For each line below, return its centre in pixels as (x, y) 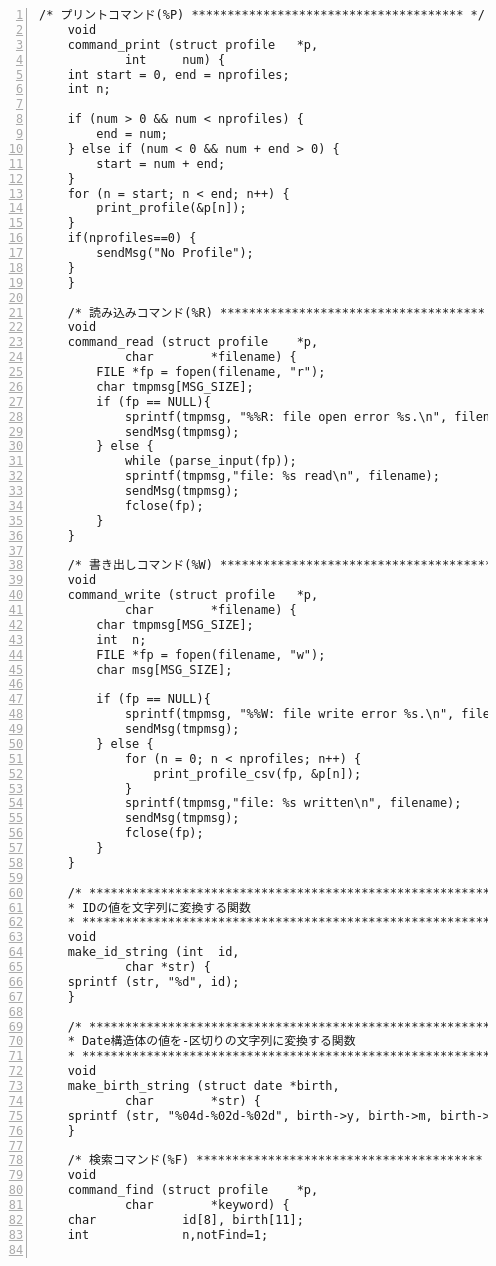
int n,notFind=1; (168, 1234)
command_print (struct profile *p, (193, 44)
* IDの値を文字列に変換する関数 (159, 907)
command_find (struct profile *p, (193, 1190)
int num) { (175, 59)
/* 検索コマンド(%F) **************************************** (275, 1160)
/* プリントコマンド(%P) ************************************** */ (262, 15)
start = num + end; (161, 163)
